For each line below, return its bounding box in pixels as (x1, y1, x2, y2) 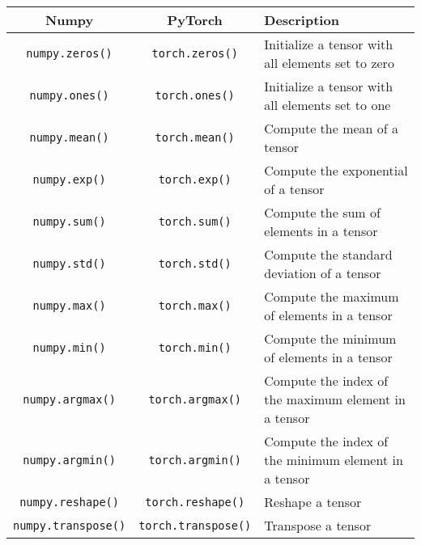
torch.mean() (155, 131, 235, 144)
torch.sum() (158, 215, 232, 228)
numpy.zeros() (26, 47, 113, 60)
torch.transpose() (138, 518, 252, 532)
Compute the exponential (264, 161, 408, 180)
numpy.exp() (32, 173, 106, 186)
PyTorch (167, 11, 223, 29)
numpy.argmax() (23, 392, 116, 406)
